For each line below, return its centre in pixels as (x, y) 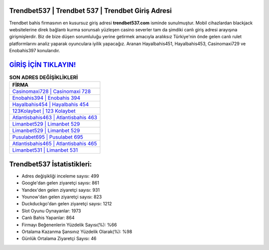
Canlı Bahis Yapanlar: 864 (48, 218)
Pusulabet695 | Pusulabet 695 (48, 137)
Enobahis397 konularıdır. (35, 51)
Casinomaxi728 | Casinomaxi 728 (52, 91)
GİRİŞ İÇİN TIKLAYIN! (43, 65)
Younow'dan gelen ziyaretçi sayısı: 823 (62, 197)
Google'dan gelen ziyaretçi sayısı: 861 (61, 183)
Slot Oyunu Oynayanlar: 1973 (51, 211)
